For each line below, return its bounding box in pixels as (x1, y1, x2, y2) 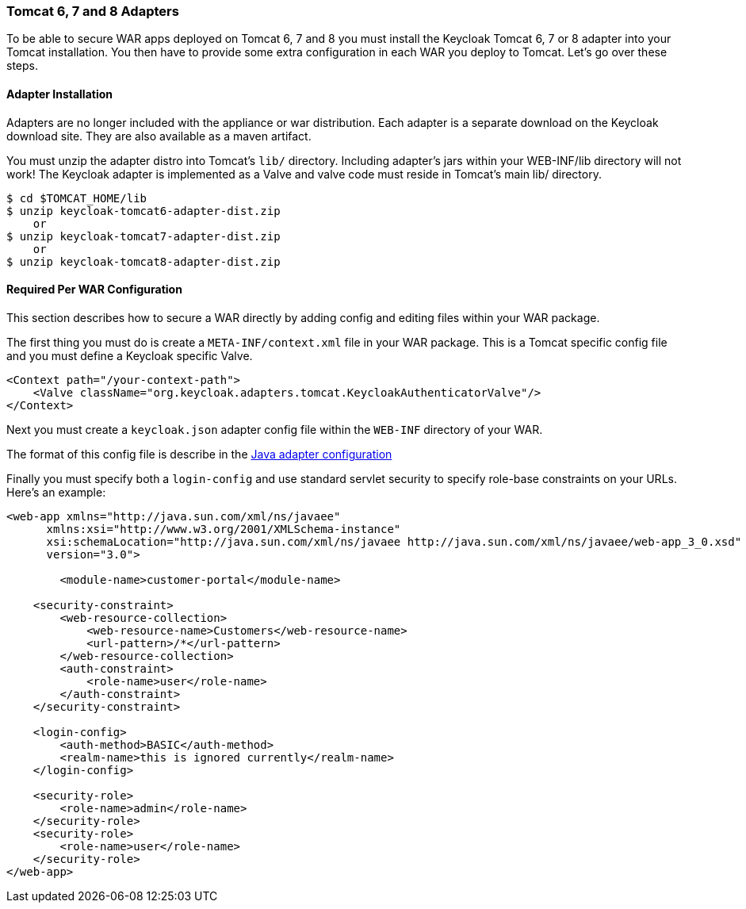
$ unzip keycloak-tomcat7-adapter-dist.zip (6, 229, 281, 243)
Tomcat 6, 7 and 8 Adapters (6, 3, 179, 19)
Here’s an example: (6, 485, 106, 499)
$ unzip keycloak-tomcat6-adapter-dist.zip (6, 204, 281, 217)
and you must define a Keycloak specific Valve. (6, 348, 253, 362)
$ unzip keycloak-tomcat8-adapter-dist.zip (6, 255, 281, 268)
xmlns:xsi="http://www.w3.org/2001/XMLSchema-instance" (46, 522, 401, 535)
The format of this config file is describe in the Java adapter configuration (6, 447, 392, 461)
